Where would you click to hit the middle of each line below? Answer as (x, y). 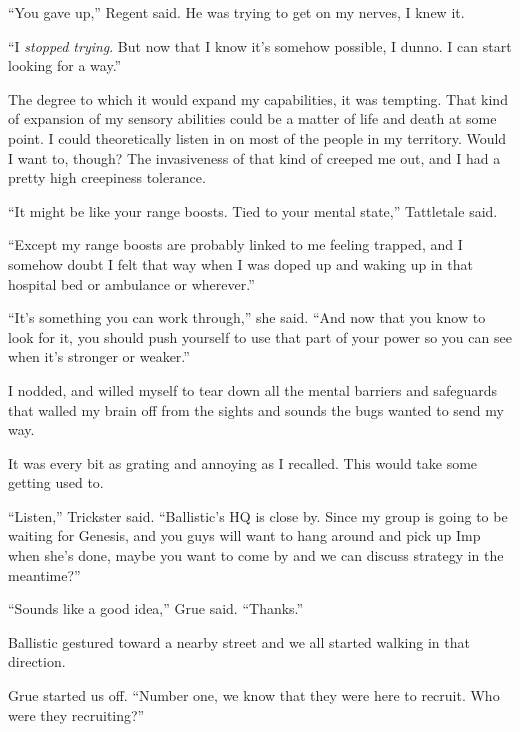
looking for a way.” (65, 65)
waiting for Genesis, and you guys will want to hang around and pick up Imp (244, 535)
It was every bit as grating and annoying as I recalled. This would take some (243, 462)
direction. (37, 661)
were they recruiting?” (76, 714)
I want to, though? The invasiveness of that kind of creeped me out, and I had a (254, 157)
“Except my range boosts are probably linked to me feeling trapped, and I (235, 244)
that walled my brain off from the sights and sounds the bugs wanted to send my (256, 409)
